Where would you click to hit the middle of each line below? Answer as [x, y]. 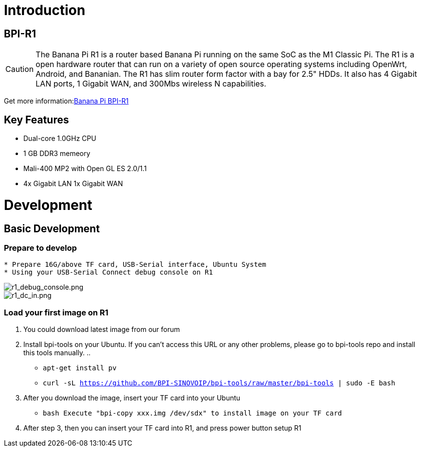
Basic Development [52, 228]
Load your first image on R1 [56, 312]
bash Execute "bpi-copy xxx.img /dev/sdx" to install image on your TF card [193, 413]
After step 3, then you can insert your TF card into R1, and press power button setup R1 [162, 428]
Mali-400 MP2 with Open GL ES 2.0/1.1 [85, 169]
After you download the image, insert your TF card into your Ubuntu [132, 398]
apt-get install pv [80, 368]
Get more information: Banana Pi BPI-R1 [66, 101]
